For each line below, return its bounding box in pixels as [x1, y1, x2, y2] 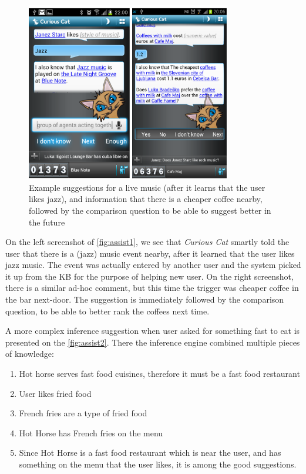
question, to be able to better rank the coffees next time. [5, 304, 210, 317]
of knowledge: [5, 347, 54, 360]
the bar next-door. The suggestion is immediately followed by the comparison [5, 293, 284, 306]
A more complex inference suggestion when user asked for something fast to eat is [5, 324, 300, 337]
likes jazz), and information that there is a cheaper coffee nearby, [29, 193, 263, 205]
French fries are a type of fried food [19, 407, 147, 419]
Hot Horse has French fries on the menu [19, 426, 163, 439]
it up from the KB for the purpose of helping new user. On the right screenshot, [5, 270, 294, 282]
